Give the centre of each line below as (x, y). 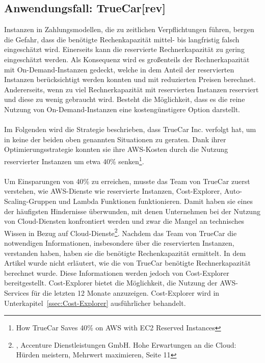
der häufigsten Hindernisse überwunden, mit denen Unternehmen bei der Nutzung (132, 211)
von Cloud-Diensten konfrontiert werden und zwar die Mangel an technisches (124, 221)
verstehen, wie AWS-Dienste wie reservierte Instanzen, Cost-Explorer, (113, 191)
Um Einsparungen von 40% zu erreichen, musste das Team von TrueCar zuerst (127, 181)
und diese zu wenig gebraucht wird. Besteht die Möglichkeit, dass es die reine (125, 99)
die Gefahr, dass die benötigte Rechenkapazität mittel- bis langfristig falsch (122, 39)
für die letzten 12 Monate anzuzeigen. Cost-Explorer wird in (125, 292)
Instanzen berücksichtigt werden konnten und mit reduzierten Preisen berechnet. (130, 79)
